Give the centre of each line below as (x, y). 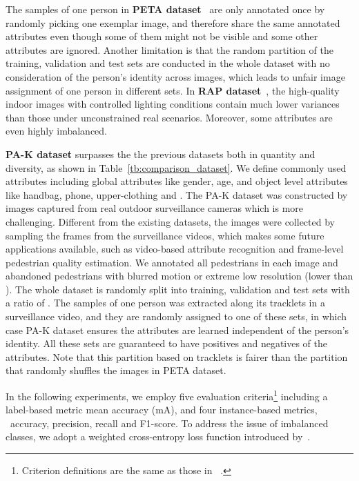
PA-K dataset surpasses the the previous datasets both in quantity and (161, 154)
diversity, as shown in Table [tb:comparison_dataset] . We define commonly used (176, 167)
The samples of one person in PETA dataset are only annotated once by (165, 9)
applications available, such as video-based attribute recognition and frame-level (175, 249)
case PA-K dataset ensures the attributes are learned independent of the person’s (177, 330)
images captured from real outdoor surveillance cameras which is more (155, 208)
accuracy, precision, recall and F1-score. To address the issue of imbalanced (169, 423)
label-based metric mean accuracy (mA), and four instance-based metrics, (162, 410)
